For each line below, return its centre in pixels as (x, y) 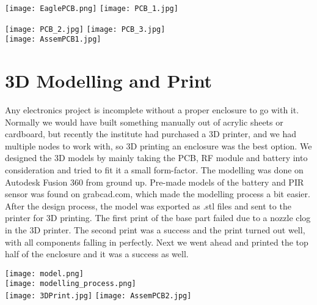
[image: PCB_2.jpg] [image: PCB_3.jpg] (85, 29)
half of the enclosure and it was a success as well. (97, 254)
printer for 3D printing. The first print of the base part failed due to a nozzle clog (158, 218)
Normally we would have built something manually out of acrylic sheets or (144, 122)
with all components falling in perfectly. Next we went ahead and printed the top (157, 242)
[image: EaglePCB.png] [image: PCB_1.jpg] (92, 9)
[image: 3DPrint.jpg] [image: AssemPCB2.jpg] (98, 296)
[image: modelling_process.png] (71, 284)
